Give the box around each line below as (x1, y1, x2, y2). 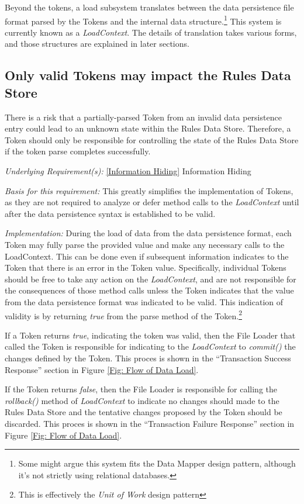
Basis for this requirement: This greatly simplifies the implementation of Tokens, (5, 184, 293, 196)
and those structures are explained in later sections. (5, 37, 189, 50)
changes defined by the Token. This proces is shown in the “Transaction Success (5, 351, 291, 364)
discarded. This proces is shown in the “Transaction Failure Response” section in (5, 417, 295, 429)
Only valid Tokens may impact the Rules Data (5, 66, 291, 84)
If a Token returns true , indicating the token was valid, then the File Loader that (5, 329, 296, 341)
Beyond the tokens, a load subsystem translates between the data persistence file (5, 1, 294, 13)
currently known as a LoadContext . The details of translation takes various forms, (5, 26, 297, 38)
